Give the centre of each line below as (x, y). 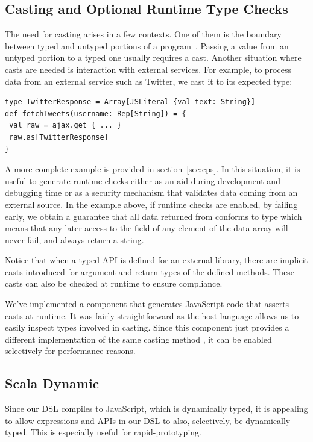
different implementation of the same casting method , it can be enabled (138, 339)
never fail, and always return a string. (74, 239)
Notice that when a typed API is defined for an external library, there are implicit (156, 260)
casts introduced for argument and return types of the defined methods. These (150, 271)
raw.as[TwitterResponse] (59, 137)
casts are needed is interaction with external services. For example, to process (148, 69)
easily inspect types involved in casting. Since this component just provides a (147, 327)
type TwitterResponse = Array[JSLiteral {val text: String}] (130, 102)
